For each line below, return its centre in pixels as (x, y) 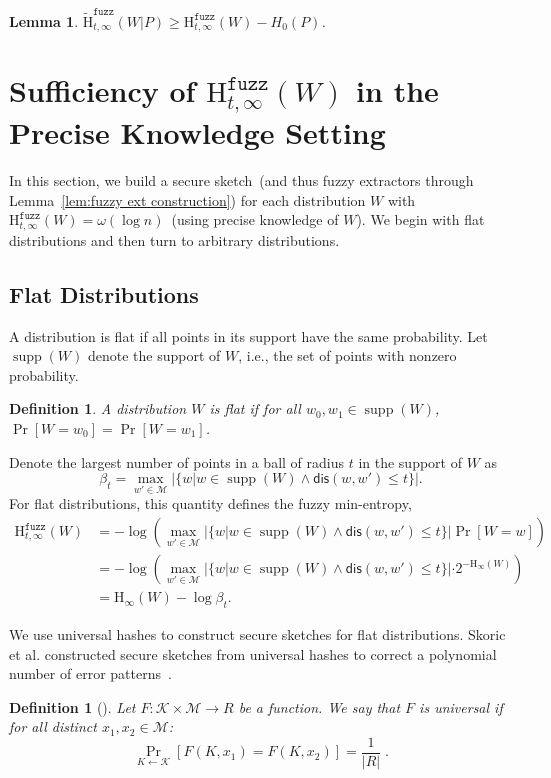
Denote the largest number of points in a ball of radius (177, 461)
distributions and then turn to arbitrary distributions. (174, 239)
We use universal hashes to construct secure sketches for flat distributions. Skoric (257, 633)
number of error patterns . (90, 673)
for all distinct (53, 726)
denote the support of (154, 355)
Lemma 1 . (44, 20)
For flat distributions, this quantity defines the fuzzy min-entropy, (210, 503)
